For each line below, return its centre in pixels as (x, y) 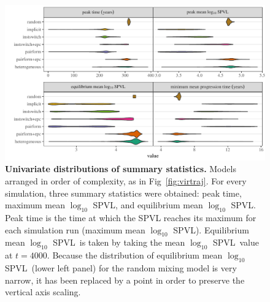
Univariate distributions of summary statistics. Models (121, 169)
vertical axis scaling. (43, 292)
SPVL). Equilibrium (211, 229)
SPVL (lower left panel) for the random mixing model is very (121, 267)
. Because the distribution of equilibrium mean (135, 255)
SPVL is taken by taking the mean (119, 242)
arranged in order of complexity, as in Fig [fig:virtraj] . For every (126, 181)
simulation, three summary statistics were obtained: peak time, (123, 193)
